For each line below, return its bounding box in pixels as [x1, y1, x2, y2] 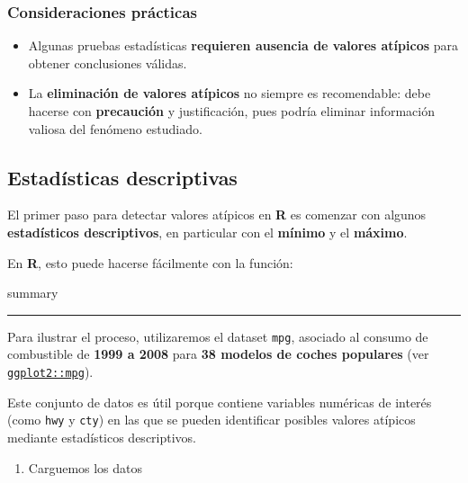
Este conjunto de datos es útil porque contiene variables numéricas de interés [7, 392, 432, 411]
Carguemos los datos [28, 458, 143, 477]
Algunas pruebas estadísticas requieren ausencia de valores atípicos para [28, 36, 458, 55]
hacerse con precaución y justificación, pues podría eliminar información [28, 102, 436, 120]
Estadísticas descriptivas [7, 163, 238, 191]
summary [7, 283, 58, 302]
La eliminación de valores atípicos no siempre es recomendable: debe [28, 84, 431, 103]
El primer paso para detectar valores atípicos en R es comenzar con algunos [7, 205, 427, 224]
